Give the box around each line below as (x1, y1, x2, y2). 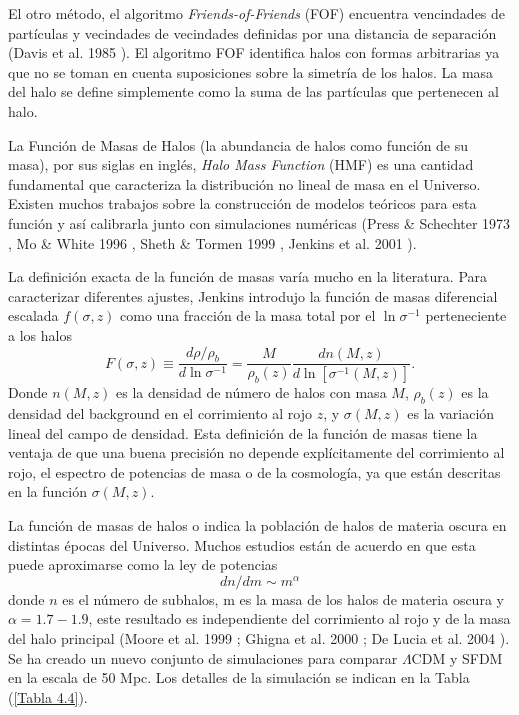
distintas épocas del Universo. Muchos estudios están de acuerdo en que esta (8, 534, 476, 555)
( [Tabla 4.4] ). (8, 686, 88, 707)
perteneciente (425, 305, 507, 326)
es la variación (407, 402, 495, 423)
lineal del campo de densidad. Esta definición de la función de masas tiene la (8, 422, 478, 443)
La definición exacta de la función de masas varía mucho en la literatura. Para (8, 266, 488, 287)
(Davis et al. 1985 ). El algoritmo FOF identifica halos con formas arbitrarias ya (8, 42, 500, 63)
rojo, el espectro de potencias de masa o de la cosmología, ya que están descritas (8, 461, 501, 482)
